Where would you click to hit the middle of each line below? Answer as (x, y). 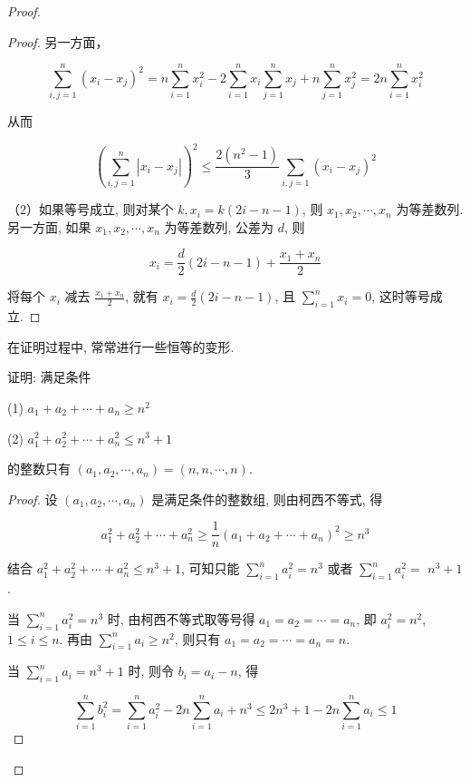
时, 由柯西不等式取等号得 (181, 618)
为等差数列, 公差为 (219, 226)
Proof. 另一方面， (58, 41)
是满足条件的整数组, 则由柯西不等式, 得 (267, 499)
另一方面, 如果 (49, 226)
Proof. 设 (33, 499)
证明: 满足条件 (49, 377)
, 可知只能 (211, 568)
